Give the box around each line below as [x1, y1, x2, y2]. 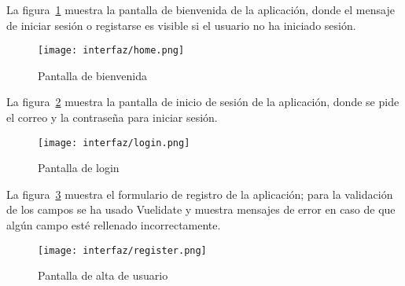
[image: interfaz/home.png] [38, 45, 185, 57]
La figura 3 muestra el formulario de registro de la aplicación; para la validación [6, 185, 393, 202]
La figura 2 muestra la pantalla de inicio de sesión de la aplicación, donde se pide [6, 93, 399, 110]
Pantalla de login [38, 159, 120, 176]
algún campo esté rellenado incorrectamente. [6, 217, 221, 233]
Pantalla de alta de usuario [38, 267, 168, 284]
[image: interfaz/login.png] [38, 137, 190, 148]
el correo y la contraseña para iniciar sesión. [6, 109, 218, 126]
